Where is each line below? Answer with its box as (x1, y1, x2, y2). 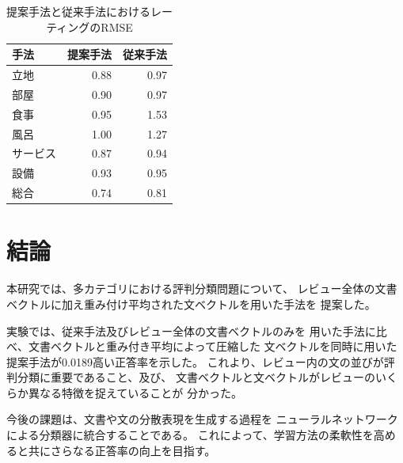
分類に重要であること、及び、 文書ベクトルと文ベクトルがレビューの (17, 369, 375, 385)
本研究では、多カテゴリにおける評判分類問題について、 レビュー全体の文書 (6, 280, 397, 297)
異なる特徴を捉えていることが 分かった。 (28, 384, 242, 400)
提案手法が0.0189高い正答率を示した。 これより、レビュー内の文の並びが (6, 353, 384, 370)
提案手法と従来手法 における (6, 3, 150, 19)
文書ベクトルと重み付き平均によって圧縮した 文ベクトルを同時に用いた (28, 338, 397, 355)
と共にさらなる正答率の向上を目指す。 (17, 442, 216, 458)
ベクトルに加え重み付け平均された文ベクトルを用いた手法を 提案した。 (6, 295, 376, 312)
